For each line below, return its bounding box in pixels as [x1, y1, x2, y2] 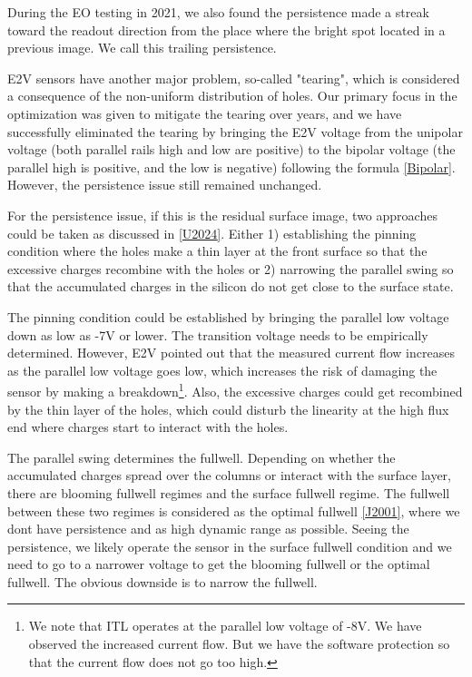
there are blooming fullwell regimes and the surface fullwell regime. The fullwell [7, 483, 450, 502]
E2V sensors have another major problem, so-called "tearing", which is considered [7, 68, 460, 87]
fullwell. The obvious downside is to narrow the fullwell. [7, 572, 318, 591]
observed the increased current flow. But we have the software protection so [28, 634, 450, 653]
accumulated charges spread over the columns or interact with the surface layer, [7, 466, 451, 485]
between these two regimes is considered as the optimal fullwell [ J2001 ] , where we [7, 501, 460, 520]
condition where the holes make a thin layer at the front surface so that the [7, 241, 428, 260]
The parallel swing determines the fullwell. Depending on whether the [7, 447, 396, 466]
